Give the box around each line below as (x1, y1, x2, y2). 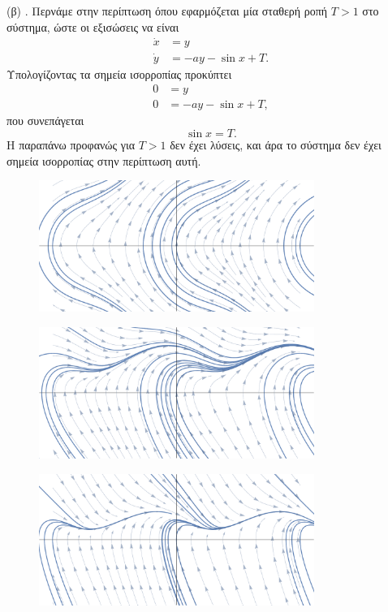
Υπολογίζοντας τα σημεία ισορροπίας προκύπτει (6, 65, 232, 82)
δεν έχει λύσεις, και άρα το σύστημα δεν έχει (170, 136, 382, 153)
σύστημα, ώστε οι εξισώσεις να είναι (6, 18, 179, 35)
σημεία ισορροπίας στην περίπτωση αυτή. (6, 152, 201, 169)
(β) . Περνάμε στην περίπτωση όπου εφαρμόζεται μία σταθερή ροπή (6, 2, 328, 19)
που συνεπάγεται (6, 112, 84, 129)
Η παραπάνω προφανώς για (6, 136, 136, 153)
